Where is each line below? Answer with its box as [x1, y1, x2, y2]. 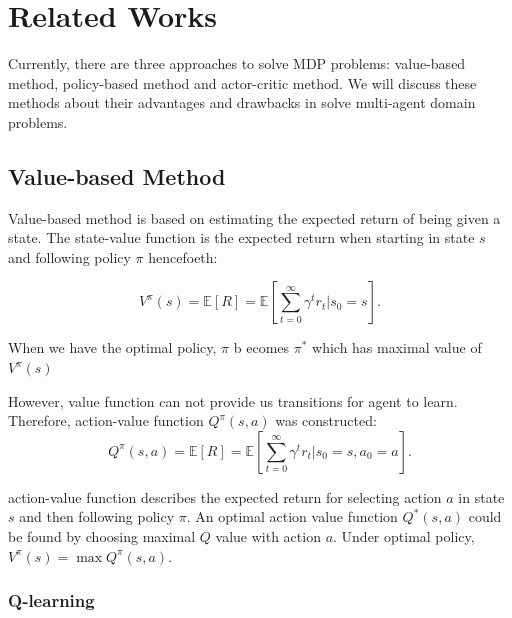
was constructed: [275, 410, 377, 431]
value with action [215, 526, 321, 547]
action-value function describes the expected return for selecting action [8, 486, 442, 507]
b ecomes [233, 337, 290, 358]
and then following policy [19, 506, 175, 527]
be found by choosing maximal [8, 526, 196, 547]
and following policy [8, 246, 131, 267]
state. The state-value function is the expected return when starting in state [8, 227, 475, 248]
